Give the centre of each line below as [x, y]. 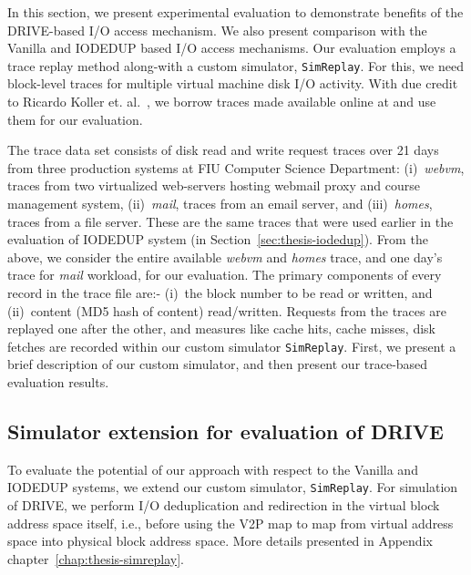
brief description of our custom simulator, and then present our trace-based [218, 364]
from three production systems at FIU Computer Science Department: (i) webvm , [236, 167]
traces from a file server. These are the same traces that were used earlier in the [230, 221]
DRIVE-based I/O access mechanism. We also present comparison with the [217, 30]
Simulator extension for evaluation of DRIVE [225, 431]
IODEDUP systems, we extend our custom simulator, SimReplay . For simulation [233, 487]
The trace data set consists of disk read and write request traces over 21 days [223, 150]
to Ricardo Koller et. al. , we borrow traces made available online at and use [222, 102]
